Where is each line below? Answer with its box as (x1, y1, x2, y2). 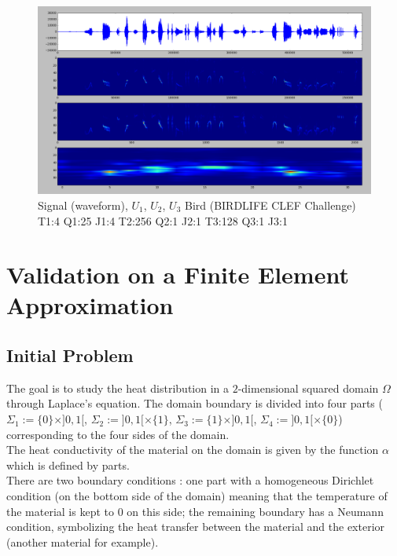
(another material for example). (6, 533, 159, 550)
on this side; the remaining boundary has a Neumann (127, 503, 384, 519)
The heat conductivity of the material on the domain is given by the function (6, 441, 379, 458)
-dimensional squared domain (237, 379, 379, 396)
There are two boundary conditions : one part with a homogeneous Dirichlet (6, 472, 374, 488)
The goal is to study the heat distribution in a (6, 379, 230, 396)
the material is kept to (6, 503, 114, 519)
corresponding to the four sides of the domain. (6, 426, 230, 442)
